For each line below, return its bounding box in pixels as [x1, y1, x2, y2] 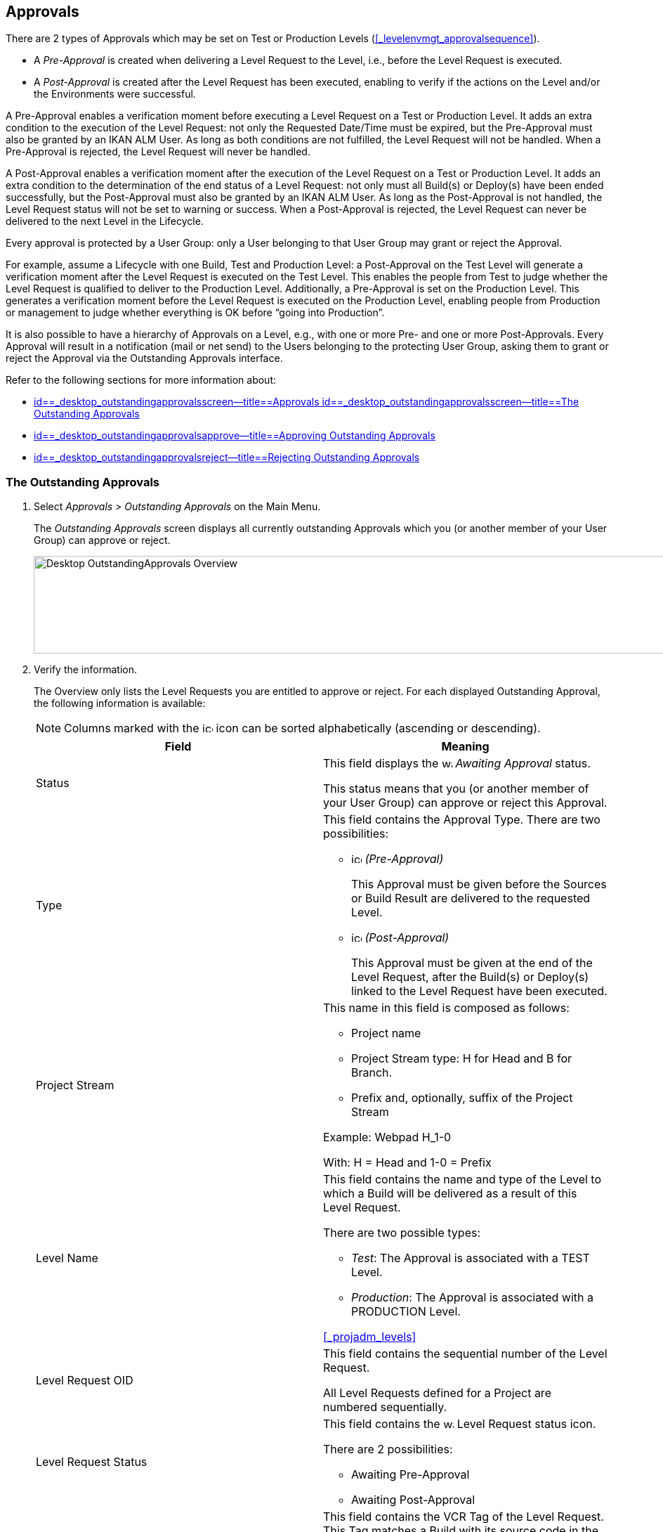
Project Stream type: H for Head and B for [351, 1051, 572, 1066]
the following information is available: [34, 697, 206, 710]
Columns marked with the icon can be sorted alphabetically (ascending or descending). [64, 721, 541, 736]
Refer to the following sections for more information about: [6, 374, 276, 387]
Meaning [441, 739, 490, 754]
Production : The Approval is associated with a [351, 1290, 594, 1305]
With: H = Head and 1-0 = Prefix [323, 1155, 492, 1170]
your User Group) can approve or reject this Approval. [323, 796, 608, 810]
